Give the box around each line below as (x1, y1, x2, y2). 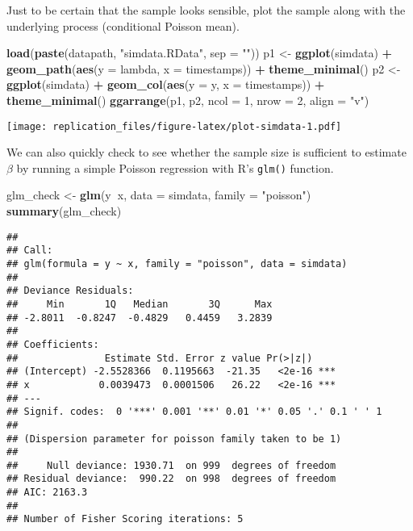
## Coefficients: (6, 338, 99, 350)
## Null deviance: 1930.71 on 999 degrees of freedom (6, 459, 336, 471)
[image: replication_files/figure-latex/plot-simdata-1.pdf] (6, 120, 342, 132)
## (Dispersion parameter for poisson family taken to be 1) (6, 433, 342, 445)
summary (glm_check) (6, 203, 122, 220)
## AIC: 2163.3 (6, 487, 88, 499)
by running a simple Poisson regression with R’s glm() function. (16, 159, 334, 176)
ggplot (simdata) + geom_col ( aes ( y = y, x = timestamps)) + (6, 76, 325, 93)
